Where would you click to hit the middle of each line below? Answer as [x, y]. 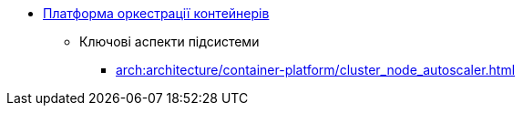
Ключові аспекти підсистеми [169, 41]
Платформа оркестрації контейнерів [156, 13]
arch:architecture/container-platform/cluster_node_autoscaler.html [316, 70]
